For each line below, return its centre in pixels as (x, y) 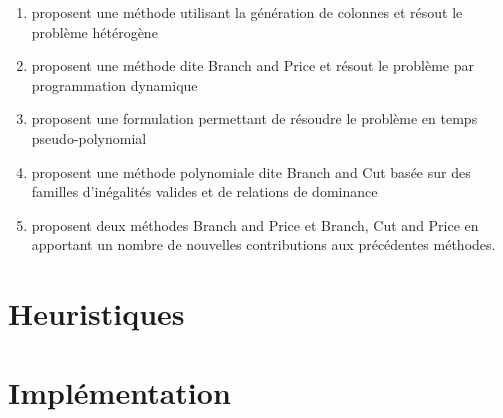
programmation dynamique (114, 84)
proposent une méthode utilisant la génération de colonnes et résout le (247, 12)
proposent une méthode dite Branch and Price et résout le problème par (252, 65)
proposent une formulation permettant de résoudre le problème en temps (254, 118)
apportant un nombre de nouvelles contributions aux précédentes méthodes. (263, 244)
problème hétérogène (94, 31)
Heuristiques (96, 313)
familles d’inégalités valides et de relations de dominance (204, 191)
